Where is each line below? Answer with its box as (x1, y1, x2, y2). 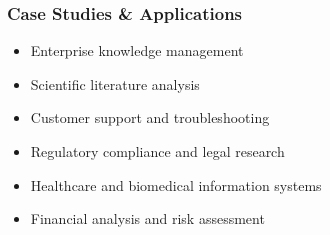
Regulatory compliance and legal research (30, 141, 285, 161)
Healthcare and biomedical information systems (30, 174, 322, 195)
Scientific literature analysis (30, 73, 200, 94)
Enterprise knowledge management (30, 40, 244, 61)
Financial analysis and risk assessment (30, 208, 265, 229)
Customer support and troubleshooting (30, 107, 270, 128)
